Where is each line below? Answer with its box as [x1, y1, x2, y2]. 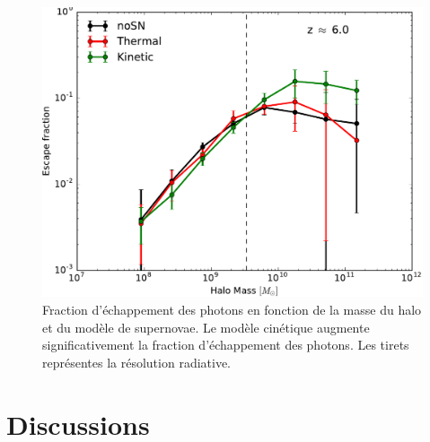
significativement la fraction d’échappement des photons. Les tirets [42, 335, 409, 354]
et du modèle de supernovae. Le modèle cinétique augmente [42, 317, 370, 336]
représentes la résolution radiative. [42, 352, 231, 371]
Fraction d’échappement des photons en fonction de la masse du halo [42, 299, 422, 318]
